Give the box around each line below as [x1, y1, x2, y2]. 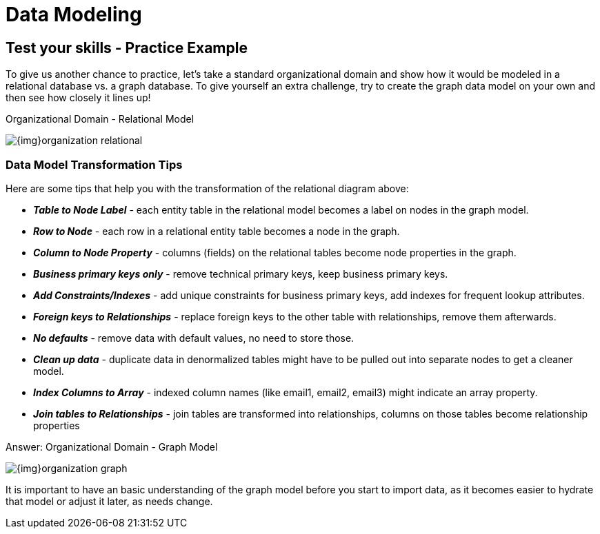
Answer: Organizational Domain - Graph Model [6, 440, 218, 453]
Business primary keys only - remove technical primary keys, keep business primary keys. [33, 267, 448, 280]
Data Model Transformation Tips [6, 157, 183, 172]
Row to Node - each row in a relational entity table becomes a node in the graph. [33, 225, 400, 237]
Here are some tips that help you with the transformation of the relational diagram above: [6, 182, 409, 194]
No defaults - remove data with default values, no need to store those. [33, 331, 354, 344]
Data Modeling [6, 3, 142, 26]
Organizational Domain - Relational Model [6, 113, 194, 125]
